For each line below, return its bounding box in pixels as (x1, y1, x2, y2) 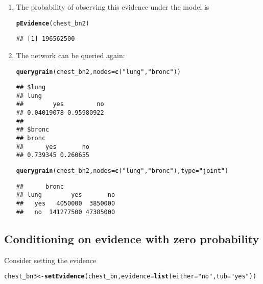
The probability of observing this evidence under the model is (16, 2, 209, 12)
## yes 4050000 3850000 (16, 200, 115, 208)
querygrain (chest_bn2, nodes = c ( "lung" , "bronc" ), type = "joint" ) (16, 167, 229, 175)
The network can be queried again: (16, 49, 125, 60)
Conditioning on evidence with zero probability (4, 230, 259, 246)
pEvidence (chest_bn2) (16, 19, 89, 27)
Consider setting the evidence (4, 254, 97, 265)
